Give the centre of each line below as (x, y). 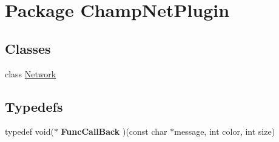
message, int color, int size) (225, 131)
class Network (31, 73)
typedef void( (29, 131)
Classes (28, 48)
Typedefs (34, 106)
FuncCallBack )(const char (114, 131)
